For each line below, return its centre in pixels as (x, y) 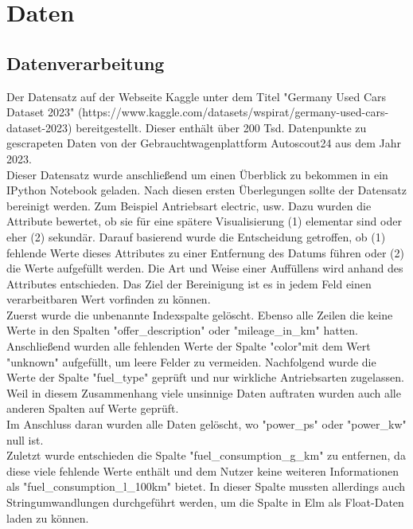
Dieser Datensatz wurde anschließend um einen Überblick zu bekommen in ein (197, 174)
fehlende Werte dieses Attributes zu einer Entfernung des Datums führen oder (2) (205, 252)
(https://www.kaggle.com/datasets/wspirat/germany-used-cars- (233, 112)
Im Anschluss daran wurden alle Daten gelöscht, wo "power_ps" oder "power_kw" (206, 424)
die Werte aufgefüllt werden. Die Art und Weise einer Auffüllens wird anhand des (205, 268)
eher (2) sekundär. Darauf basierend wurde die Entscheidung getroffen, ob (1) (196, 236)
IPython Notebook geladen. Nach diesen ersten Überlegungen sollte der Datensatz (206, 190)
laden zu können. (48, 517)
